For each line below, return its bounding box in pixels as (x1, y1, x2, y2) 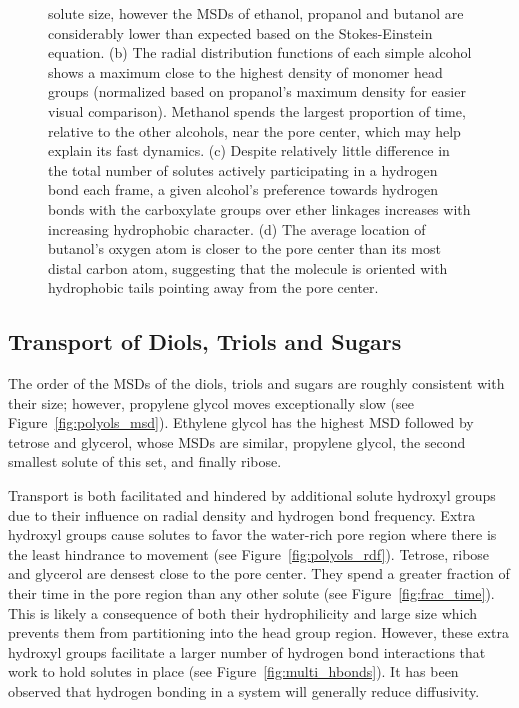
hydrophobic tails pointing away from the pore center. (48, 277, 379, 298)
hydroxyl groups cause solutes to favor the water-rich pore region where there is (8, 524, 497, 545)
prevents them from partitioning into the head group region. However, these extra (8, 622, 509, 643)
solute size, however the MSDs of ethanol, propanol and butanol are (48, 3, 464, 23)
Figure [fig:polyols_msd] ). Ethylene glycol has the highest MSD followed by (8, 412, 474, 433)
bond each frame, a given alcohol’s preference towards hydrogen (48, 179, 439, 200)
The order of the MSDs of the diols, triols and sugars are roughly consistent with (8, 373, 505, 394)
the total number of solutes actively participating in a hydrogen (48, 159, 438, 180)
